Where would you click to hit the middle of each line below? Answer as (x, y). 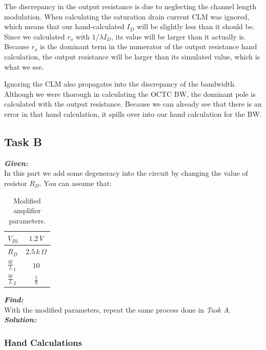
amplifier (27, 210)
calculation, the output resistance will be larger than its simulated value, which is (132, 56)
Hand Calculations (43, 342)
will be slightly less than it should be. (196, 26)
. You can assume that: (75, 183)
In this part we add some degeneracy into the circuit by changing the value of (126, 173)
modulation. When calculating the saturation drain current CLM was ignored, (127, 16)
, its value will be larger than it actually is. (178, 36)
